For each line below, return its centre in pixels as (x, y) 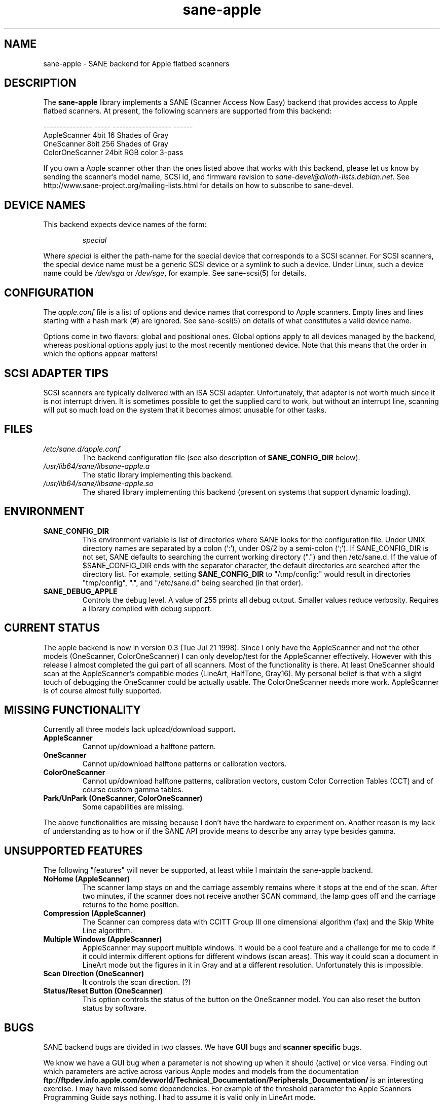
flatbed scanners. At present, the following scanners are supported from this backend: (187, 111)
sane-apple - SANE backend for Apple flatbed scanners (136, 63)
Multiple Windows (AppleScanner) (103, 939)
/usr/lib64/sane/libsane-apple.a (97, 466)
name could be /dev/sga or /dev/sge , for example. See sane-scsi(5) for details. (175, 273)
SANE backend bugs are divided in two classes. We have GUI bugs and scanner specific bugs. (202, 1047)
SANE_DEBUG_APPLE (80, 591)
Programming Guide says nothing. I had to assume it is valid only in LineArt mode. (179, 1097)
